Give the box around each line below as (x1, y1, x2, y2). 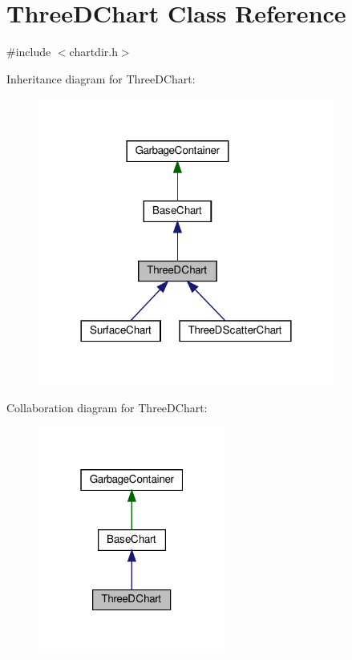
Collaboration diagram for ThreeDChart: (6, 399, 208, 415)
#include (6, 43, 51, 60)
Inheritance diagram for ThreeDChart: (6, 70, 196, 87)
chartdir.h (69, 43, 118, 60)
